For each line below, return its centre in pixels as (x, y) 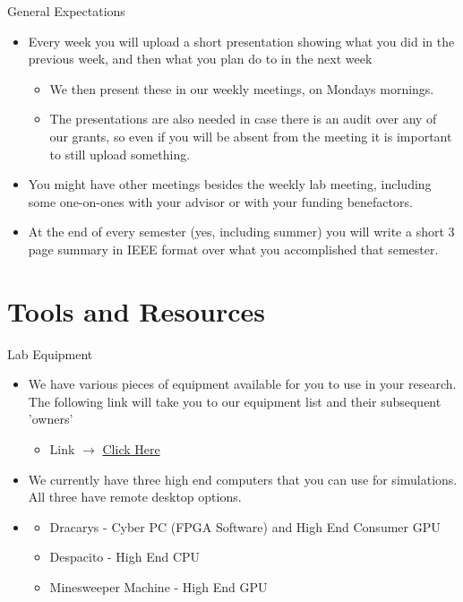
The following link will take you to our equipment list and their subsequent (235, 401)
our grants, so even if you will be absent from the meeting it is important (251, 136)
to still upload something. (120, 154)
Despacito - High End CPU (125, 557)
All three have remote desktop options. (135, 497)
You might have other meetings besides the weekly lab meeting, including (230, 184)
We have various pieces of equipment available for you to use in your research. (242, 384)
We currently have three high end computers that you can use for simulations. (243, 479)
